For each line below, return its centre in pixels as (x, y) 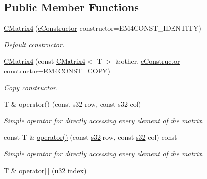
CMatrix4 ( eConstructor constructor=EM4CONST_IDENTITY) (103, 28)
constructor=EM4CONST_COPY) (57, 70)
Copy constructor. (31, 87)
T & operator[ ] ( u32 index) (45, 170)
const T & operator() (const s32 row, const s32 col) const (91, 137)
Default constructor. (34, 44)
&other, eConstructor (148, 61)
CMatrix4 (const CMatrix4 (45, 61)
